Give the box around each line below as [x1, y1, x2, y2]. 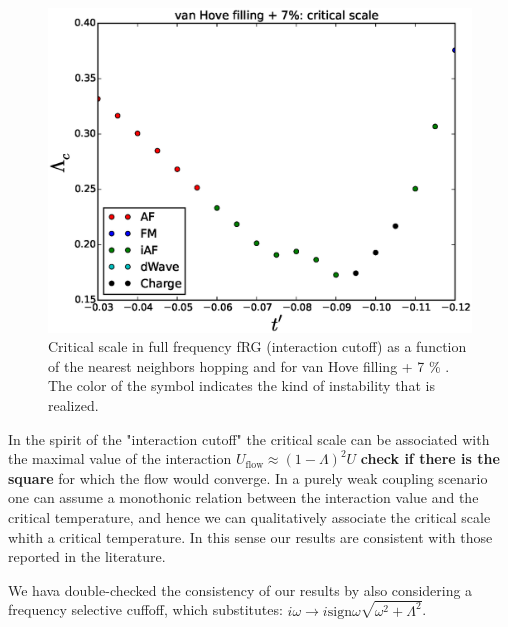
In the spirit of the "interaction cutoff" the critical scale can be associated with [8, 428, 490, 449]
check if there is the [360, 448, 500, 469]
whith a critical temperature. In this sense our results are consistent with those [8, 526, 493, 547]
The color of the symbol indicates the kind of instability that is [48, 375, 435, 396]
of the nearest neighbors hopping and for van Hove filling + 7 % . [48, 355, 450, 376]
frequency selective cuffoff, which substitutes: [8, 599, 283, 620]
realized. [48, 395, 99, 415]
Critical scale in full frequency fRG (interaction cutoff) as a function [48, 336, 467, 357]
